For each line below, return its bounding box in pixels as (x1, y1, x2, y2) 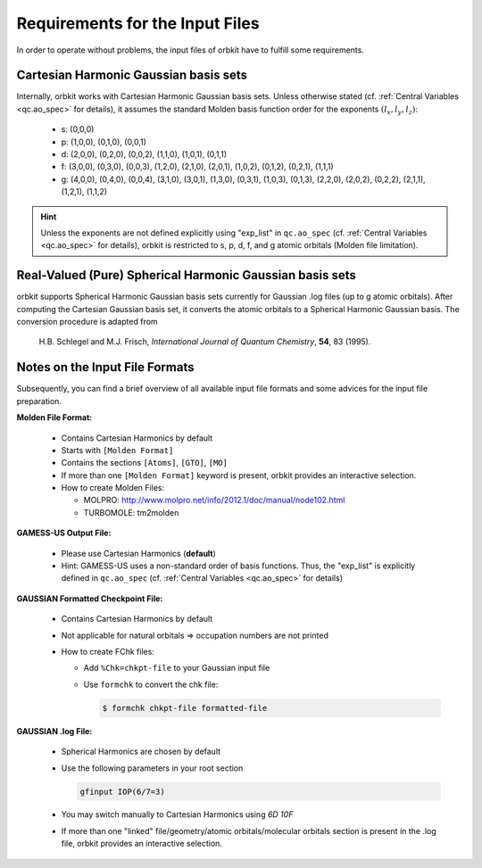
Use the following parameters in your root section (61, 763, 244, 773)
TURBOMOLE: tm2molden (83, 507, 179, 517)
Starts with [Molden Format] (61, 444, 174, 455)
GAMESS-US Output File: (16, 527, 112, 539)
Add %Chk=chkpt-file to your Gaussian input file (83, 663, 270, 674)
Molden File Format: (16, 412, 93, 423)
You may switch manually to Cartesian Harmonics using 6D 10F (61, 809, 294, 820)
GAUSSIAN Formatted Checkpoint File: (16, 593, 163, 604)
